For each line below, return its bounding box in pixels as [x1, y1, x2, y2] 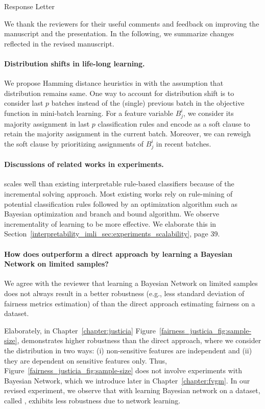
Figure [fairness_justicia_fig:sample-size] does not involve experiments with [4, 365, 242, 376]
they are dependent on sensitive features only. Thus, [4, 355, 167, 366]
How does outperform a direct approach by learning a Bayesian [4, 248, 232, 259]
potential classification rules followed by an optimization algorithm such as [4, 198, 238, 209]
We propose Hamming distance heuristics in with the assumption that [4, 78, 224, 88]
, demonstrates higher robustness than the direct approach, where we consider [17, 335, 261, 346]
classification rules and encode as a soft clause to [98, 118, 250, 129]
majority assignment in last [4, 118, 90, 129]
